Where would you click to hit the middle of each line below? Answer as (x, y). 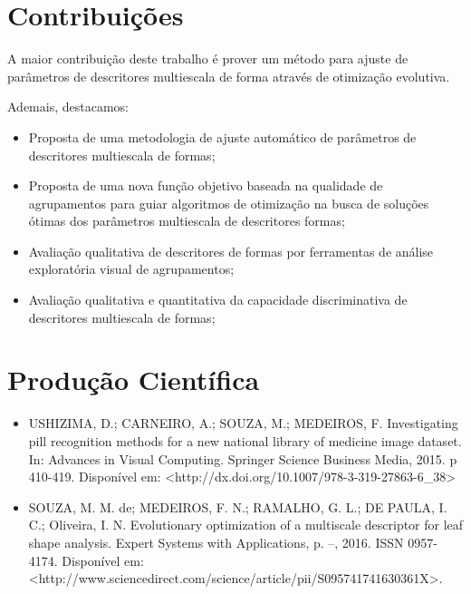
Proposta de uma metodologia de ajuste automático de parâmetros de (222, 136)
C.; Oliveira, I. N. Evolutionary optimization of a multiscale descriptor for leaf (246, 525)
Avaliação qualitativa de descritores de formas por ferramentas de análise (231, 251)
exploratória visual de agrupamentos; (131, 269)
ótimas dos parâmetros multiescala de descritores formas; (187, 221)
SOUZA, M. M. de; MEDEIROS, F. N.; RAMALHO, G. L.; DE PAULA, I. (238, 506)
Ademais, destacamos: (68, 107)
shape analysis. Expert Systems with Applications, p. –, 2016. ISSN (216, 542)
